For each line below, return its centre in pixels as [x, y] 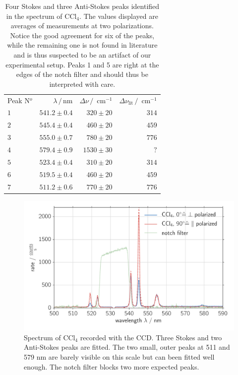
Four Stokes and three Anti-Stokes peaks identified [82, 6]
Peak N [19, 100]
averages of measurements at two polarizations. [82, 26]
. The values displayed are [119, 16]
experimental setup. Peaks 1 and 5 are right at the [82, 64]
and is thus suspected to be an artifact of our [82, 54]
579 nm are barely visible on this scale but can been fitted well [119, 357]
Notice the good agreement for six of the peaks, [82, 35]
